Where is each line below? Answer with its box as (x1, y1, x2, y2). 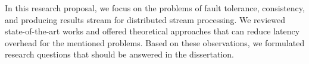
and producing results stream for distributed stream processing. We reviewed (5, 13, 286, 25)
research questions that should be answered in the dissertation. (5, 48, 234, 60)
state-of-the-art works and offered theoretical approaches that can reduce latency (5, 25, 300, 37)
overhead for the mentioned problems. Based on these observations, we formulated (5, 36, 305, 49)
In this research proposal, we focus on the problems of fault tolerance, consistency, (5, 2, 305, 14)
